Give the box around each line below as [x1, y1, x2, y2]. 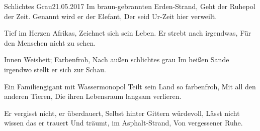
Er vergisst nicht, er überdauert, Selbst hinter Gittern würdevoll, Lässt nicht [4, 107, 240, 118]
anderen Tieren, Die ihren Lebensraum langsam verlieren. [4, 91, 182, 101]
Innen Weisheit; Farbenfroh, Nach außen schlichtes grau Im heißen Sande [4, 54, 229, 65]
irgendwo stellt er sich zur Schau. [4, 64, 106, 74]
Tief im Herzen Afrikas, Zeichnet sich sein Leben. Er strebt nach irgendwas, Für [4, 28, 251, 38]
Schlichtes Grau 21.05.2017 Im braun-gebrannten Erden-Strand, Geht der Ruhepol [4, 1, 255, 11]
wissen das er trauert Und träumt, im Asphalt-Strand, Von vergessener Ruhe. [4, 117, 243, 128]
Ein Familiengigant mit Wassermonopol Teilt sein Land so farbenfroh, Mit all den [4, 81, 256, 91]
